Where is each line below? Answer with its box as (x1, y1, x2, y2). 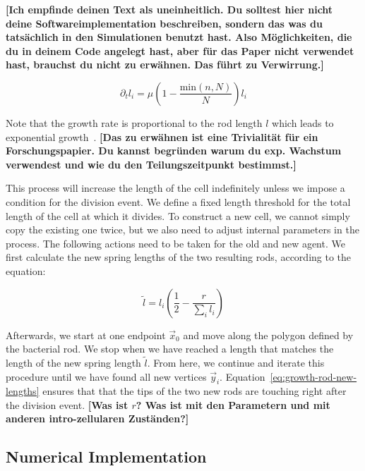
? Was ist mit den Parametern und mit (136, 397, 330, 412)
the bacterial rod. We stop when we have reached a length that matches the (6, 341, 334, 356)
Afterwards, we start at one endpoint (6, 327, 166, 342)
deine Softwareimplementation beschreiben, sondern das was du (6, 16, 323, 30)
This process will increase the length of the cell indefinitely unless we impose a (6, 181, 345, 195)
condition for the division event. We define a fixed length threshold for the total (6, 194, 351, 209)
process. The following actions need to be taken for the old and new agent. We (6, 235, 345, 250)
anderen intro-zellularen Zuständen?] (6, 411, 189, 426)
